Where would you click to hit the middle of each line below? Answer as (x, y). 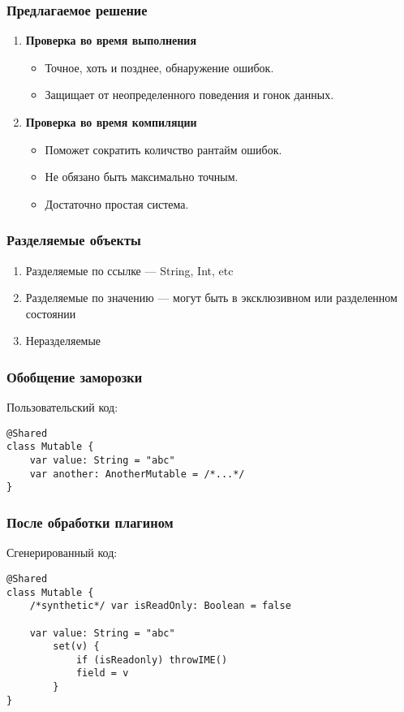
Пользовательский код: (62, 407)
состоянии (51, 313)
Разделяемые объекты (74, 240)
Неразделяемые (63, 341)
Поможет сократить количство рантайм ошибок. (163, 149)
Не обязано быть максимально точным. (142, 177)
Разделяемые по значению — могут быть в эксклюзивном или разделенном (211, 298)
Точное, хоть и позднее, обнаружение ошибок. (159, 67)
